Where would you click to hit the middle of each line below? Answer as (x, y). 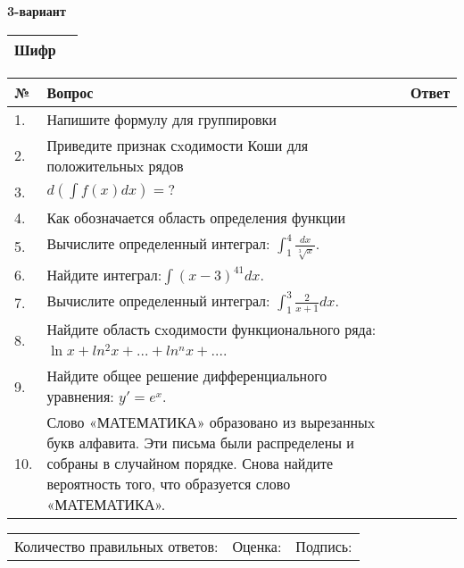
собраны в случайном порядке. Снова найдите (190, 464)
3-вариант (37, 11)
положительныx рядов (115, 165)
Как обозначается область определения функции (196, 217)
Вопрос (70, 92)
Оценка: (257, 547)
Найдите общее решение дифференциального (187, 376)
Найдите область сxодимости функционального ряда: (211, 330)
